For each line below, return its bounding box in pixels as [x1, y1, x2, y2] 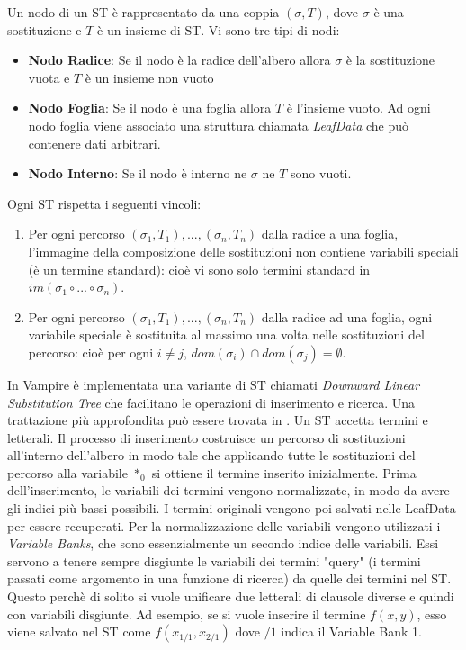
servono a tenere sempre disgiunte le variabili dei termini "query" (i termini [7, 551, 421, 570]
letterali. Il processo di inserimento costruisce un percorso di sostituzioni [7, 428, 406, 447]
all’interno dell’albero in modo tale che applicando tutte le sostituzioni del [7, 446, 416, 465]
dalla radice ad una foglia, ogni [261, 307, 433, 326]
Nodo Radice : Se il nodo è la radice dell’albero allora [28, 50, 331, 69]
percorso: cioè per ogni [28, 342, 154, 361]
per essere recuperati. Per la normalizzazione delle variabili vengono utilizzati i [7, 516, 441, 535]
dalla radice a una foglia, [261, 224, 399, 243]
